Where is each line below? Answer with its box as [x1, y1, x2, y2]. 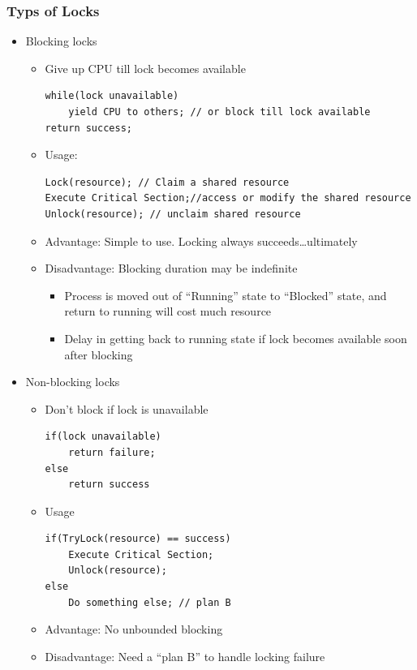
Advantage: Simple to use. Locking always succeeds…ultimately [45, 232, 358, 249]
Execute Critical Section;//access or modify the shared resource [45, 192, 411, 204]
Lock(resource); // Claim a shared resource [45, 176, 290, 188]
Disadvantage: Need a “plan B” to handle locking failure [45, 647, 325, 664]
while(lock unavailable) [45, 90, 179, 102]
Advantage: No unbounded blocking [45, 621, 223, 638]
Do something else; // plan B [68, 596, 231, 608]
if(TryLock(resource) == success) [45, 533, 231, 545]
